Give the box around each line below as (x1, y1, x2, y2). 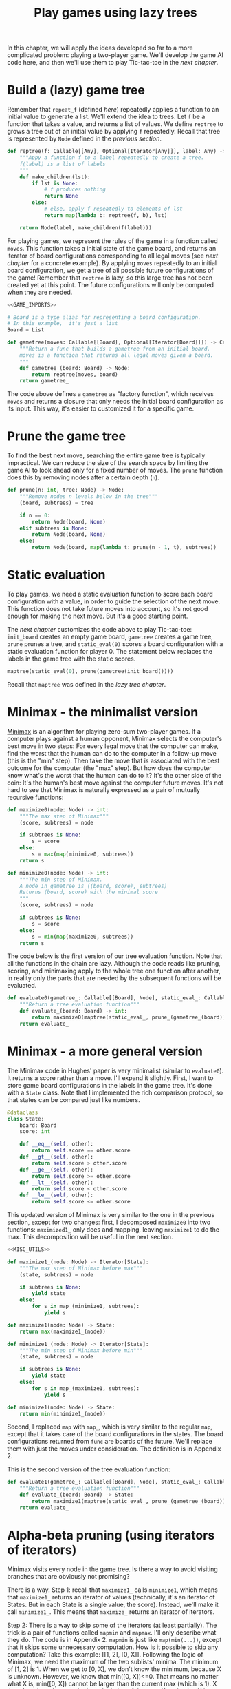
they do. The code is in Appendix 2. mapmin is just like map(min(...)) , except (7, 1635, 222, 1644)
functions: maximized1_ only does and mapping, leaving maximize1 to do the (7, 1225, 220, 1234)
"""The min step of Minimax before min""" (19, 1347, 143, 1354)
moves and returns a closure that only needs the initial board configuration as (7, 397, 223, 406)
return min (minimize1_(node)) (19, 1410, 107, 1417)
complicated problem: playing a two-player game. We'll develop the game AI (7, 51, 223, 59)
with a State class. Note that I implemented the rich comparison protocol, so (7, 1088, 223, 1097)
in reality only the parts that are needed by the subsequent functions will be (7, 974, 221, 982)
